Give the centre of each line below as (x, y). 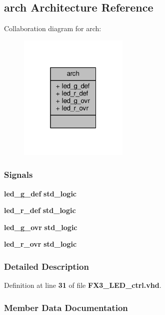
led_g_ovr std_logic (41, 227)
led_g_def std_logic (40, 193)
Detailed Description (46, 266)
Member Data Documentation (66, 307)
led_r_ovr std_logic (40, 244)
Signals (18, 175)
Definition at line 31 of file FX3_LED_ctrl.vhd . (83, 285)
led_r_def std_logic (40, 210)
